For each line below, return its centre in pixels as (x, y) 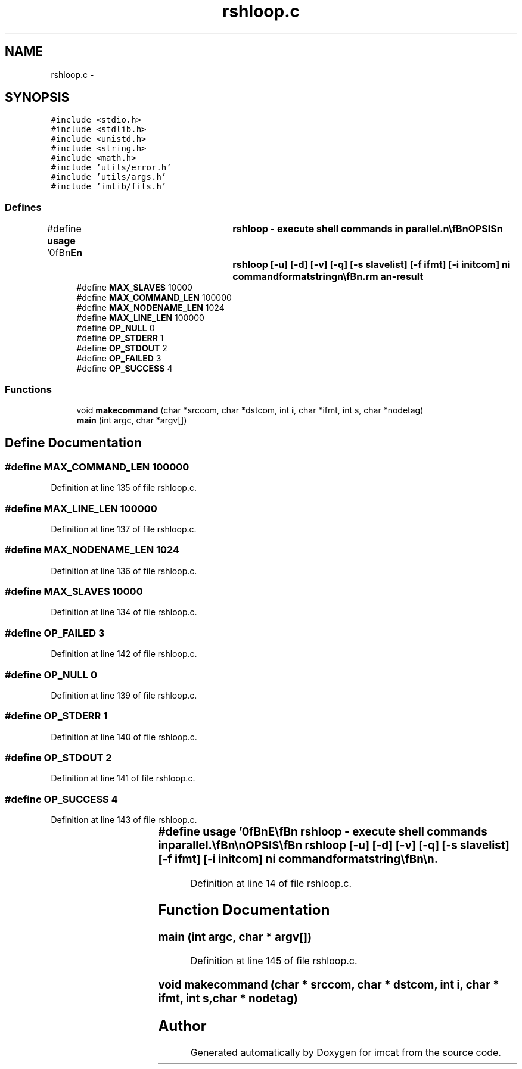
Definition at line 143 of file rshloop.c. (124, 820)
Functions (28, 389)
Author (182, 1026)
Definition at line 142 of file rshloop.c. (124, 654)
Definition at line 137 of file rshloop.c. (124, 529)
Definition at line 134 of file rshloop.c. (124, 612)
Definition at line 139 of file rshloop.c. (124, 695)
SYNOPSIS (37, 98)
